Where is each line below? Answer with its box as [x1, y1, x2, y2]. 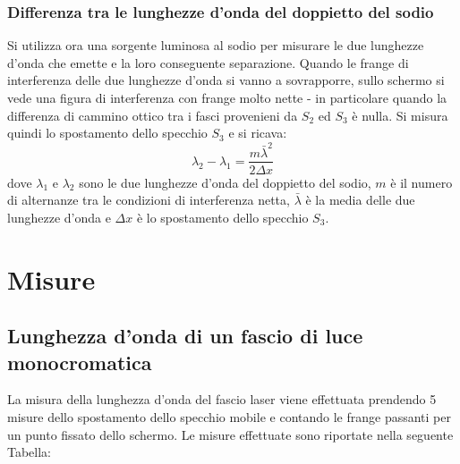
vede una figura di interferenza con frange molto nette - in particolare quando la [7, 89, 447, 106]
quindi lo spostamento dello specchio [7, 123, 208, 142]
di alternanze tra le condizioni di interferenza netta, [7, 190, 290, 209]
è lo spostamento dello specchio [136, 207, 309, 226]
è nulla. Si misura [352, 105, 448, 124]
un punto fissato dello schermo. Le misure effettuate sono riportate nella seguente [7, 425, 454, 443]
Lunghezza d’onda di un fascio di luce [7, 322, 363, 350]
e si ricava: [228, 123, 287, 142]
